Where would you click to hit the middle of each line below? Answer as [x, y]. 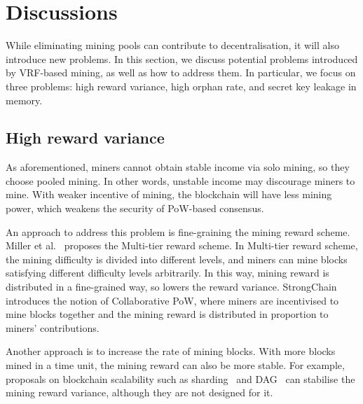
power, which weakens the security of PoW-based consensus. [135, 208]
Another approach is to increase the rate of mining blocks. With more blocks [171, 351]
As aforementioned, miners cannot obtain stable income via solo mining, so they [178, 167]
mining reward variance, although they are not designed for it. [139, 392]
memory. [24, 100]
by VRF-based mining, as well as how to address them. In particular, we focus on [181, 72]
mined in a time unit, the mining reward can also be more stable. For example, [175, 365]
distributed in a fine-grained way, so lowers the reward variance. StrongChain [171, 287]
